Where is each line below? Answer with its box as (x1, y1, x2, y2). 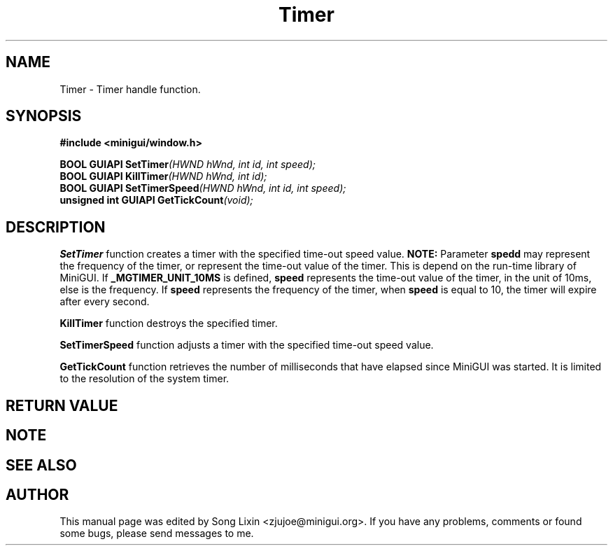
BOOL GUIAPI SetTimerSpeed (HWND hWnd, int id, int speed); (59, 182, 346, 195)
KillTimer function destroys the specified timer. (59, 317, 278, 330)
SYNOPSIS (6, 107, 82, 125)
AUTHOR (6, 485, 69, 503)
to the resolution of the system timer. (59, 372, 230, 385)
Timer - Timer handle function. (59, 83, 201, 95)
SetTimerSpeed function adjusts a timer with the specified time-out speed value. (59, 339, 434, 351)
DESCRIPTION (6, 218, 106, 236)
